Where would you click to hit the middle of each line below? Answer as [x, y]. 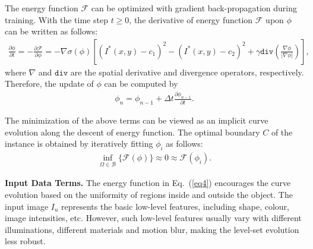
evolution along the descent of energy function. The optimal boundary [132, 132]
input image [27, 206]
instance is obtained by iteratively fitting [79, 144]
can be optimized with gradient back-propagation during [194, 8]
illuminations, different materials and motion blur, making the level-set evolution [152, 229]
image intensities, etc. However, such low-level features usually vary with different [153, 218]
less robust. [25, 241]
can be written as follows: [51, 31]
